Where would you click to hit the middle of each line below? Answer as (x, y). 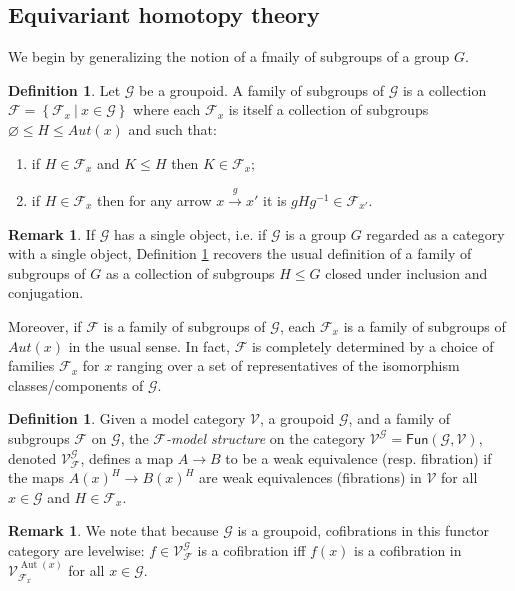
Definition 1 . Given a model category (127, 418)
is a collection (444, 89)
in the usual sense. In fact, (149, 345)
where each (167, 109)
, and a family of (399, 418)
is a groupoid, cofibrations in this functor (363, 530)
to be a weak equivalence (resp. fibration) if (358, 457)
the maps (36, 477)
